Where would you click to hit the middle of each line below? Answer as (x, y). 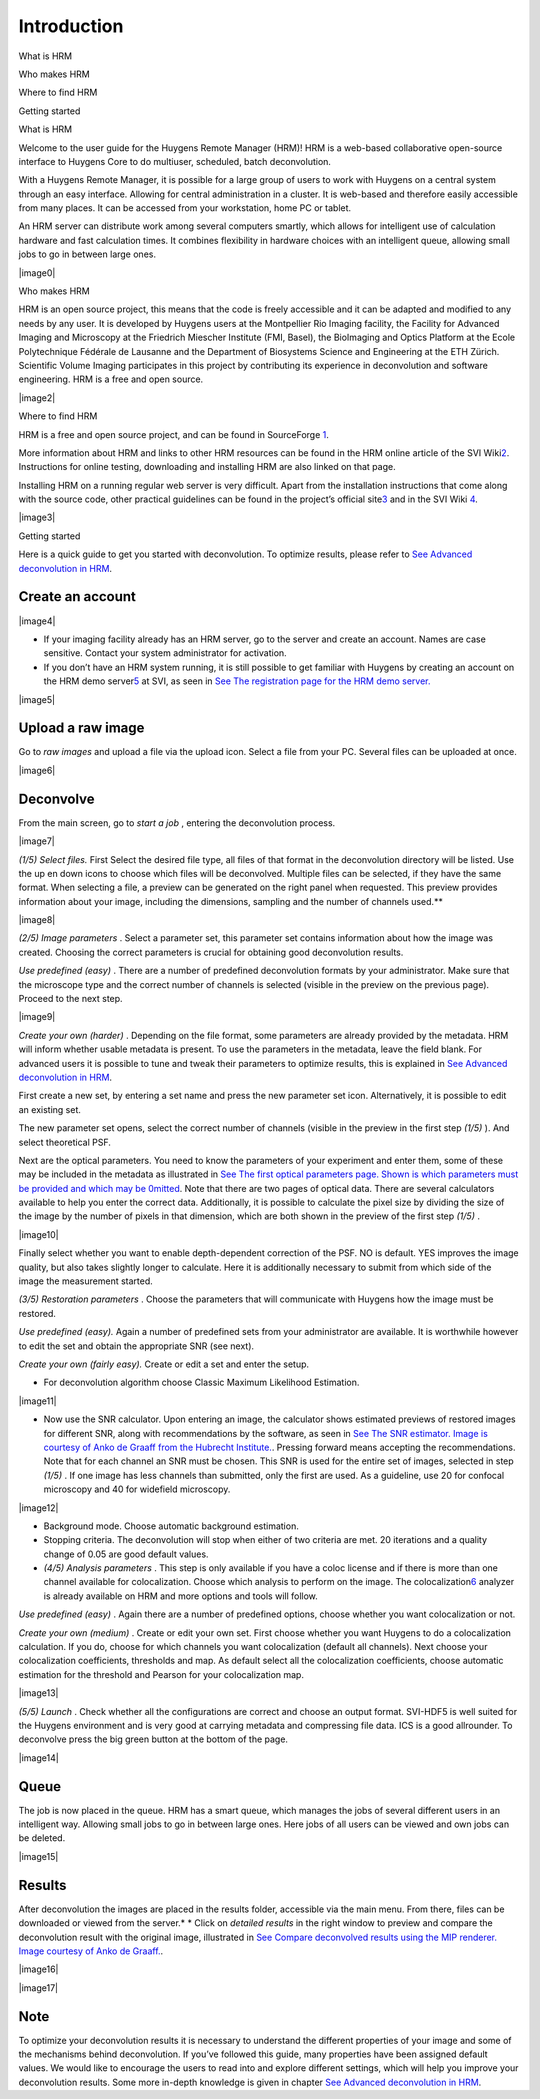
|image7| (36, 841)
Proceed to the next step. (71, 999)
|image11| (37, 1401)
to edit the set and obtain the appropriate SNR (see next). (136, 1346)
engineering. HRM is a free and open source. (111, 379)
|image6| (37, 770)
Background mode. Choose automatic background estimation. (171, 1526)
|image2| (37, 397)
